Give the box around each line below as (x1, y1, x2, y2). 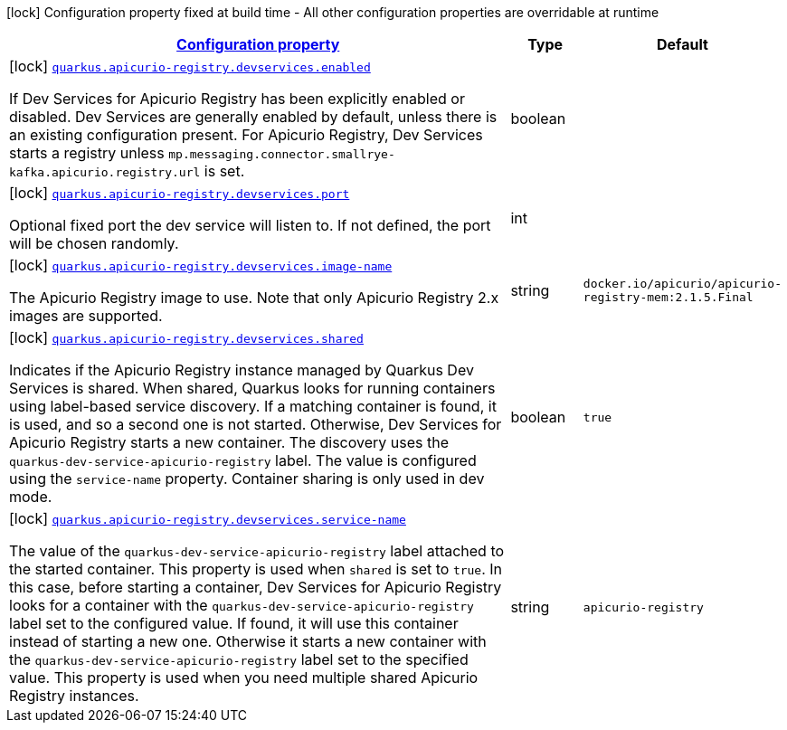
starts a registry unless (9, 144, 165, 162)
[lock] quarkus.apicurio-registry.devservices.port (9, 184, 350, 202)
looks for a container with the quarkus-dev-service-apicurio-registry (9, 596, 474, 614)
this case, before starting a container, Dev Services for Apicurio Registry (9, 578, 502, 596)
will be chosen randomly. (9, 234, 179, 252)
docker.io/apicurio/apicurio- (583, 277, 782, 290)
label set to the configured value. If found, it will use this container (9, 614, 459, 632)
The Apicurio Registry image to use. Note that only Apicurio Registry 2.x (9, 289, 499, 307)
